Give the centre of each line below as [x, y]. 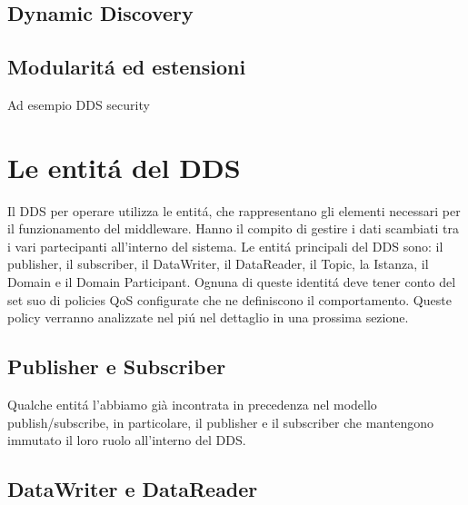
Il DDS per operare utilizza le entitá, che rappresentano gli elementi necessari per [234, 210]
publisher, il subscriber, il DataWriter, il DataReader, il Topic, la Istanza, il [218, 264]
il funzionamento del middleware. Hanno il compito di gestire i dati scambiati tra [233, 228]
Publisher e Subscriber [117, 366]
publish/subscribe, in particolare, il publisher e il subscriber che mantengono [220, 422]
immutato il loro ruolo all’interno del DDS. [127, 440]
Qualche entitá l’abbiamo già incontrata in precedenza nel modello [192, 405]
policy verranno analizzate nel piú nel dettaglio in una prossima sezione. [208, 317]
